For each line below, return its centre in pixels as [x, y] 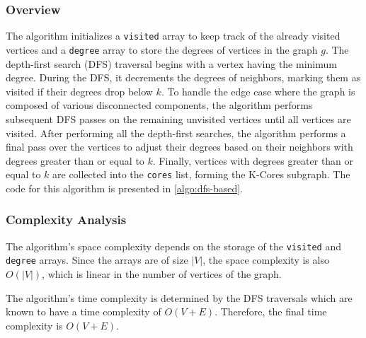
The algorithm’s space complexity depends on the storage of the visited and [173, 246]
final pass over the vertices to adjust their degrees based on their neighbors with [179, 147]
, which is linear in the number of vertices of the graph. [162, 274]
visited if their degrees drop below [79, 91]
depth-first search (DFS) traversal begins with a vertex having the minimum [171, 63]
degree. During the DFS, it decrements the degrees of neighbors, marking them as [183, 77]
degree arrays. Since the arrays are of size [97, 260]
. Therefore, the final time [271, 311]
